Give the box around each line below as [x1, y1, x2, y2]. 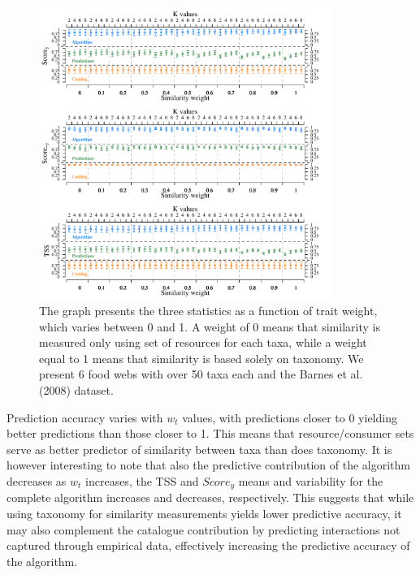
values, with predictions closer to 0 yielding [182, 409, 397, 426]
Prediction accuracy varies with [6, 409, 163, 426]
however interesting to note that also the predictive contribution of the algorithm [6, 456, 410, 473]
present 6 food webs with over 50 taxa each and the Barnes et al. [39, 365, 363, 383]
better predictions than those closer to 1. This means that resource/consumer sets [6, 425, 414, 442]
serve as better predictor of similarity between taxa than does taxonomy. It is [6, 440, 392, 457]
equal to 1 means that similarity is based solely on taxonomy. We [39, 349, 364, 366]
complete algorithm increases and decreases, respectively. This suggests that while [6, 489, 414, 506]
